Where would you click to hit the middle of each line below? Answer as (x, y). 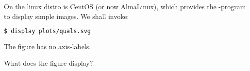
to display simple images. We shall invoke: (67, 16)
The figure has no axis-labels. (48, 46)
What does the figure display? (49, 62)
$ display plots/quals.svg (47, 31)
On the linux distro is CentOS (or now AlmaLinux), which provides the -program (125, 6)
